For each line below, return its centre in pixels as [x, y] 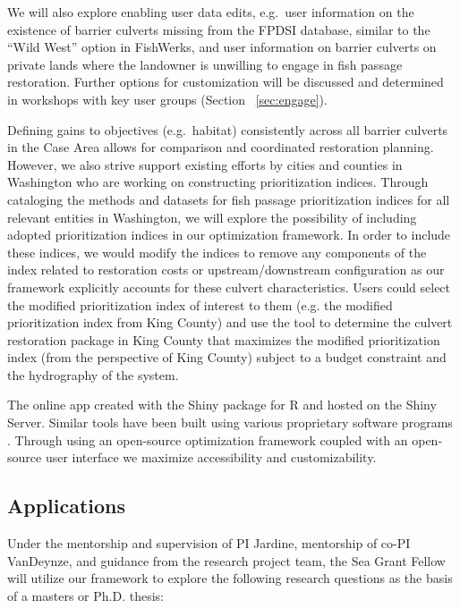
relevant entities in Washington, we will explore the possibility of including [212, 217]
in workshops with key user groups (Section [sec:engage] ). [167, 99]
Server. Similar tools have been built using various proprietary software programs [230, 422]
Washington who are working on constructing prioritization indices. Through [218, 182]
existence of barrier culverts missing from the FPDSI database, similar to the [219, 29]
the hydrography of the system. [93, 374]
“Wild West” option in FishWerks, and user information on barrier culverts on [222, 47]
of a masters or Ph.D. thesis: [85, 595]
